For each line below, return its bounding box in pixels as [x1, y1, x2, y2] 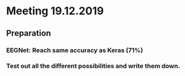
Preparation [6, 28, 51, 38]
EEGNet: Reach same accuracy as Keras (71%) [6, 46, 143, 54]
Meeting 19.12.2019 [6, 4, 104, 18]
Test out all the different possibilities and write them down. [6, 62, 180, 70]
